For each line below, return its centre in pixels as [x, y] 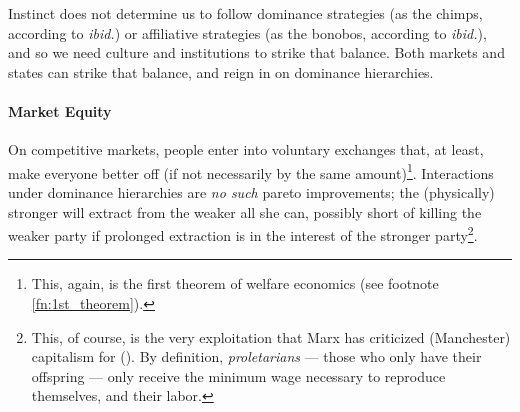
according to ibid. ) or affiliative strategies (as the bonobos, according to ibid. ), [247, 32]
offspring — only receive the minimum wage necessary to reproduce [238, 375]
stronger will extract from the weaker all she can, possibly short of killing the [245, 211]
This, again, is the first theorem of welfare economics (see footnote [235, 283]
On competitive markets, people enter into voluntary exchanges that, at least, [246, 149]
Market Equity [60, 110]
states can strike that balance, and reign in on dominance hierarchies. [221, 71]
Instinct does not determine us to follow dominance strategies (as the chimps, [245, 13]
